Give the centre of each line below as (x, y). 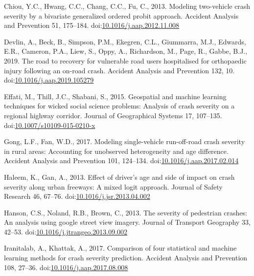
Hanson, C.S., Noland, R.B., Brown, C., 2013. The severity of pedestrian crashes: (126, 212)
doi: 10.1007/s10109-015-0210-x (50, 125)
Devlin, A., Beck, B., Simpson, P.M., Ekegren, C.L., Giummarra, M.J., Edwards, (125, 41)
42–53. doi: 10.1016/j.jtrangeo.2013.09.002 (66, 231)
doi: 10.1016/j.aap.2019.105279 (49, 80)
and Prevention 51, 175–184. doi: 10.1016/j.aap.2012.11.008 (92, 25)
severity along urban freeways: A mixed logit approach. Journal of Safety (113, 186)
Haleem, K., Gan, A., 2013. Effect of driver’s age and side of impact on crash (119, 177)
